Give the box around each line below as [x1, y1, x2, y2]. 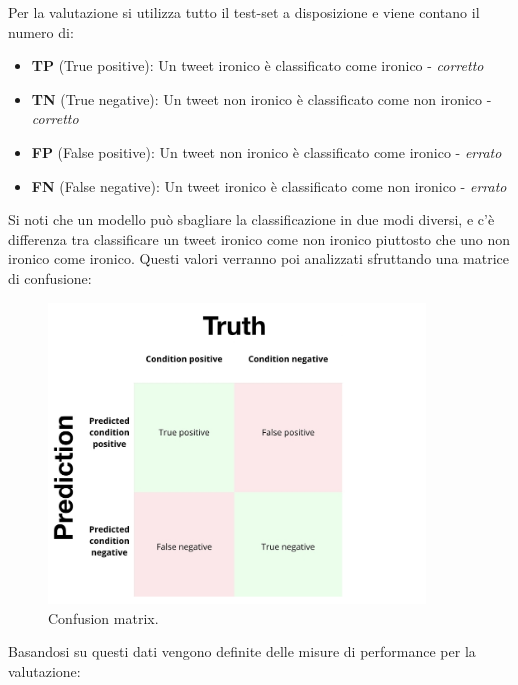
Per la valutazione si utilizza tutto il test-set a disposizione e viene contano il [8, 2, 480, 22]
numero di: [8, 21, 74, 42]
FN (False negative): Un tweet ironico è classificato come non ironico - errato [31, 175, 507, 196]
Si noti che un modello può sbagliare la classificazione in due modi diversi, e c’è [8, 209, 495, 230]
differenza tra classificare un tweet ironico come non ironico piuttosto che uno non [8, 228, 511, 249]
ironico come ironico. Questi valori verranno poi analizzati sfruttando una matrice [8, 248, 509, 269]
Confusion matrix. [48, 607, 159, 628]
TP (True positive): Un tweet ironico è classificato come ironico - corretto [31, 55, 484, 76]
